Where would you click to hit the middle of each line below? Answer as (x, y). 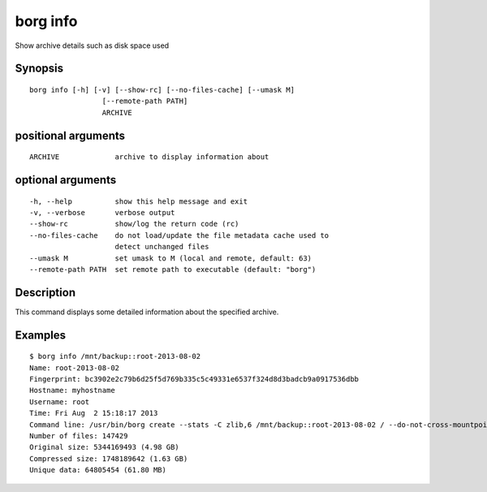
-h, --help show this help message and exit (138, 201)
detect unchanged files (162, 247)
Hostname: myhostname (72, 391)
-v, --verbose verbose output (102, 212)
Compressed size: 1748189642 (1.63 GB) (109, 458)
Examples (41, 335)
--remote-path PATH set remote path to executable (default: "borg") (173, 269)
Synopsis (39, 69)
